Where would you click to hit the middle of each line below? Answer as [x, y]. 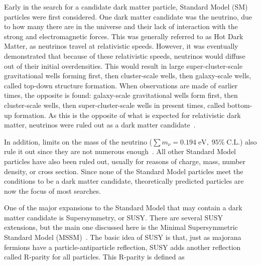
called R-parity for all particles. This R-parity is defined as [94, 257]
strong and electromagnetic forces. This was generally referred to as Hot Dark [124, 36]
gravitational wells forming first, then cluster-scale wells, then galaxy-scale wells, [128, 76]
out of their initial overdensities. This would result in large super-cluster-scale [123, 65]
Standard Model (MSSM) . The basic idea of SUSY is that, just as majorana [123, 237]
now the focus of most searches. [52, 190]
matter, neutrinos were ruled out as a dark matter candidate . [100, 125]
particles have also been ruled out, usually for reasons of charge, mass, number [125, 161]
